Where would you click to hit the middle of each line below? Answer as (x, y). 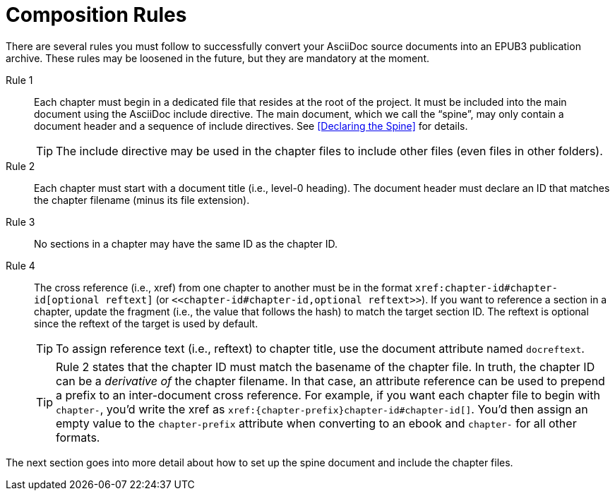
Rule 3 (20, 222)
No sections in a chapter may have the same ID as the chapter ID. (186, 243)
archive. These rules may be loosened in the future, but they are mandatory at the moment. (217, 58)
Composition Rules (96, 15)
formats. (78, 437)
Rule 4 (20, 265)
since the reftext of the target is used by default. (146, 323)
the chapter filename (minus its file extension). (142, 200)
